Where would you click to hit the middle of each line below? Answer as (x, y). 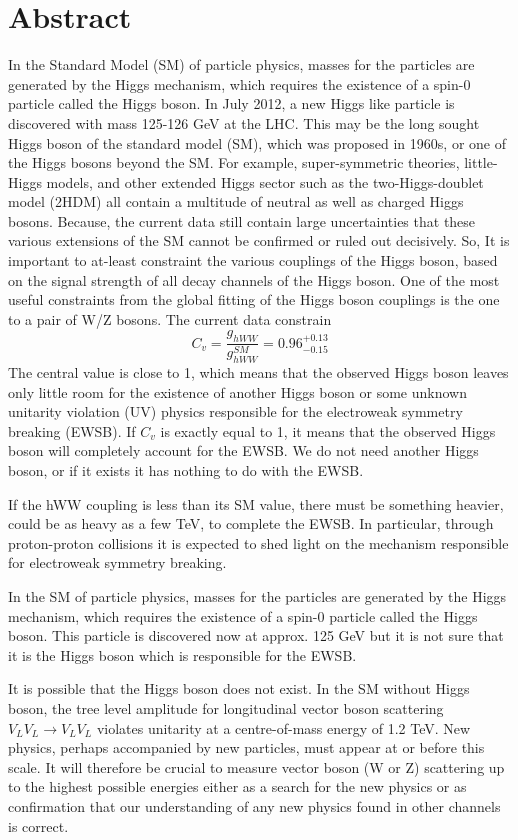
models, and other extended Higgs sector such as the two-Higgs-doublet (265, 181)
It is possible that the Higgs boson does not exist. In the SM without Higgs (239, 688)
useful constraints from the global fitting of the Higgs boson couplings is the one (254, 299)
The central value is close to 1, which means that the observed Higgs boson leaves (258, 372)
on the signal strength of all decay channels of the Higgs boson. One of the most (254, 279)
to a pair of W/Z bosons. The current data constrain (170, 318)
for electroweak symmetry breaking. (117, 562)
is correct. (38, 825)
